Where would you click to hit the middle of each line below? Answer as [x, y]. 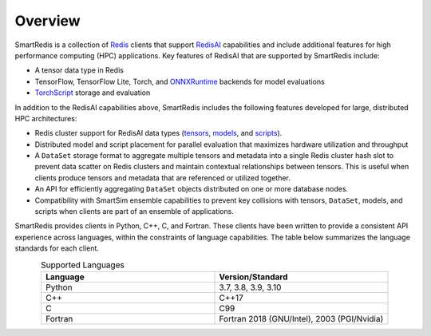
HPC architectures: [46, 118]
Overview [47, 21]
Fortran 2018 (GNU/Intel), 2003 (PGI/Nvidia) [301, 318]
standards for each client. [57, 248]
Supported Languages [83, 265]
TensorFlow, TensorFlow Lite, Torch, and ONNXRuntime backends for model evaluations [180, 81]
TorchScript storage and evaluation [93, 93]
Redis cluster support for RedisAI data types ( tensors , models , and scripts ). [158, 133]
